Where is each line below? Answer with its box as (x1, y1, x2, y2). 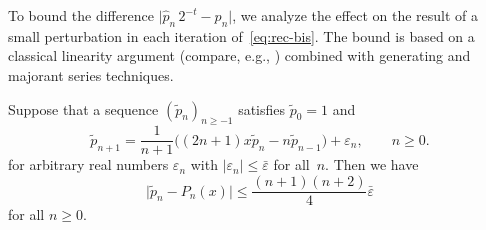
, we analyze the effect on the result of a (232, 5, 479, 25)
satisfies (238, 98, 286, 119)
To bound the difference (8, 5, 154, 25)
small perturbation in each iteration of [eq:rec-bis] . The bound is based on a (8, 25, 475, 46)
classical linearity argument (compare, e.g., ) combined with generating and (8, 45, 471, 66)
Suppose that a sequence (8, 98, 159, 119)
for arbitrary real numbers (8, 154, 169, 175)
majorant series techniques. (8, 64, 174, 85)
